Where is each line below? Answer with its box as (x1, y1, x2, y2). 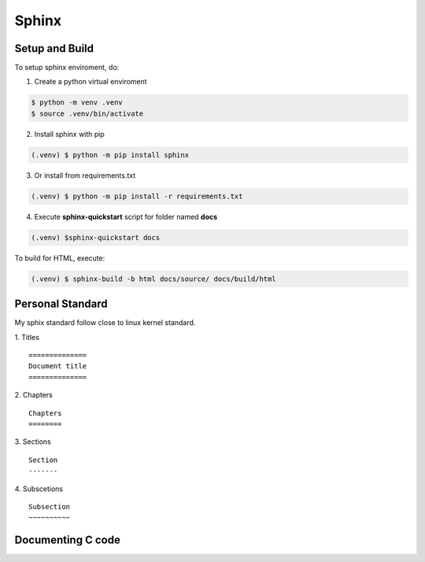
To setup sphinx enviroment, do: (14, 63, 120, 72)
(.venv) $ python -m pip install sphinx (31, 150, 189, 159)
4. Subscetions (14, 484, 63, 494)
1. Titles (14, 332, 39, 342)
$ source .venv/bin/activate (31, 109, 144, 118)
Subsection (28, 502, 71, 511)
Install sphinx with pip (34, 129, 105, 139)
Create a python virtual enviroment (34, 77, 147, 87)
